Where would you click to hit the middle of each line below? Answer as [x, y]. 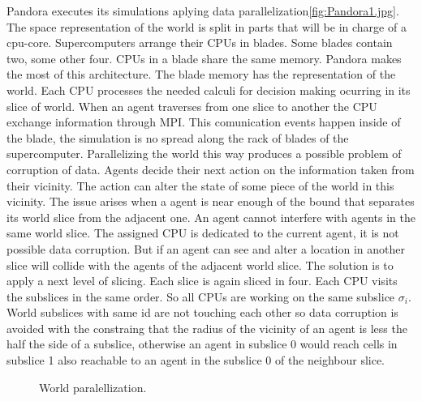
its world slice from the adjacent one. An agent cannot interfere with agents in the [211, 217]
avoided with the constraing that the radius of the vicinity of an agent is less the [207, 328]
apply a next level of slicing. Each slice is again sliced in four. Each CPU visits [202, 281]
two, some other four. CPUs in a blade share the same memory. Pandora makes [204, 58]
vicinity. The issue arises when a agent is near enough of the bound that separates [211, 201]
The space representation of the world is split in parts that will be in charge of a [207, 26]
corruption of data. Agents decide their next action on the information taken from [211, 169]
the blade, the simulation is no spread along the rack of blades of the [178, 137]
